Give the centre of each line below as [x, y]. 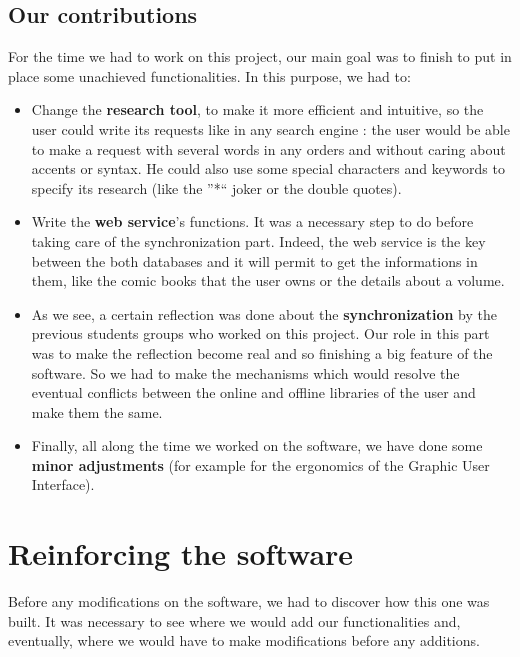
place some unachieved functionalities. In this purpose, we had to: [209, 75]
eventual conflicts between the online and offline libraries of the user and [253, 392]
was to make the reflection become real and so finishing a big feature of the [262, 352]
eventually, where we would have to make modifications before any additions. [244, 640]
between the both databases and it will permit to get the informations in [254, 260]
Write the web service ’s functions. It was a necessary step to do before [252, 221]
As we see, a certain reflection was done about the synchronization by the [264, 313]
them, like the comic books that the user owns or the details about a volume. [268, 280]
